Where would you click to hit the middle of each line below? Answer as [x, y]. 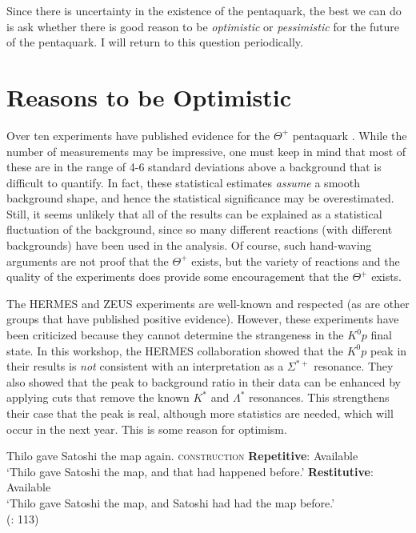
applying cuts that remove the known [98, 397]
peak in [388, 350]
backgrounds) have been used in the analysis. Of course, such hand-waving [189, 245]
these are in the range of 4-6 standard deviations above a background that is [194, 167]
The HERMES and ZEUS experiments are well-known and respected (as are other [208, 303]
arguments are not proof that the [88, 260]
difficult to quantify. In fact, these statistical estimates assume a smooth [183, 182]
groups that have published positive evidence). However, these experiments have [203, 319]
